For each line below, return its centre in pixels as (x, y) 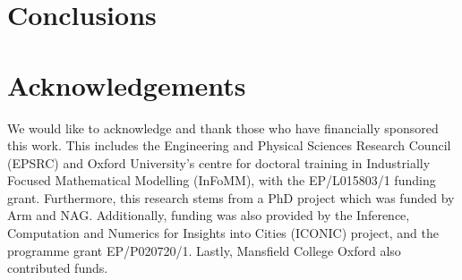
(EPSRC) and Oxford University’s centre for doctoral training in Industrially (219, 162)
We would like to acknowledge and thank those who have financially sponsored (223, 127)
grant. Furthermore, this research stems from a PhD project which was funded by (231, 197)
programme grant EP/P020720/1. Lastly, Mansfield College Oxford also (204, 250)
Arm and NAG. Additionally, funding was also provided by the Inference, (209, 215)
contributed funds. (58, 268)
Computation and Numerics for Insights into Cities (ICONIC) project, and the (223, 233)
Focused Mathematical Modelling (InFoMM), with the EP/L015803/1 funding (222, 180)
